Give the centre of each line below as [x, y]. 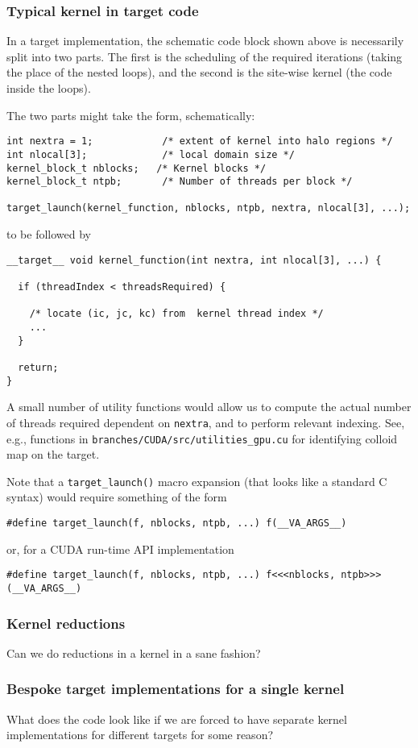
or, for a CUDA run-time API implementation [120, 549]
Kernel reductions [66, 623]
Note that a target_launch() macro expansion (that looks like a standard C [197, 481]
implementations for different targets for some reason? [140, 735]
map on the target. [53, 454]
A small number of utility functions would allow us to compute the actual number [209, 407]
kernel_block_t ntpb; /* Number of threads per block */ [180, 182]
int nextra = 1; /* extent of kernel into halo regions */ [200, 141]
